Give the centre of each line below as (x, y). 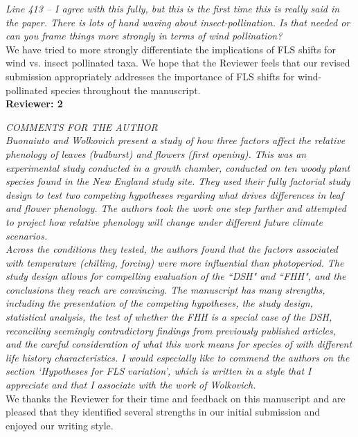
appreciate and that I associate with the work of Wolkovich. (131, 385)
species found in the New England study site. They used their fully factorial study (178, 181)
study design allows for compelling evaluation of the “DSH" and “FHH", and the (176, 276)
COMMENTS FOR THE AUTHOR (82, 126)
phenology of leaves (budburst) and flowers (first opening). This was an (156, 153)
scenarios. (27, 235)
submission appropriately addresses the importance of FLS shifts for (150, 76)
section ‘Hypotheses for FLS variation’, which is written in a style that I (159, 371)
